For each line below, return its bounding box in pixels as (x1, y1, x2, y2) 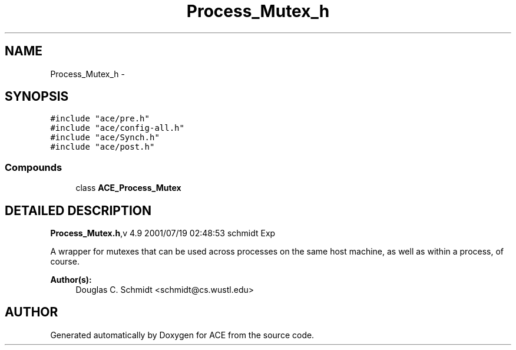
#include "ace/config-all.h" (50, 123, 184, 133)
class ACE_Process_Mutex (75, 183, 181, 193)
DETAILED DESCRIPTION (5, 203, 152, 218)
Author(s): (50, 275, 92, 285)
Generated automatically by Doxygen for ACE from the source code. (50, 329, 315, 340)
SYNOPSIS (5, 89, 69, 104)
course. (50, 256, 80, 267)
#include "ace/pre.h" (50, 114, 150, 124)
